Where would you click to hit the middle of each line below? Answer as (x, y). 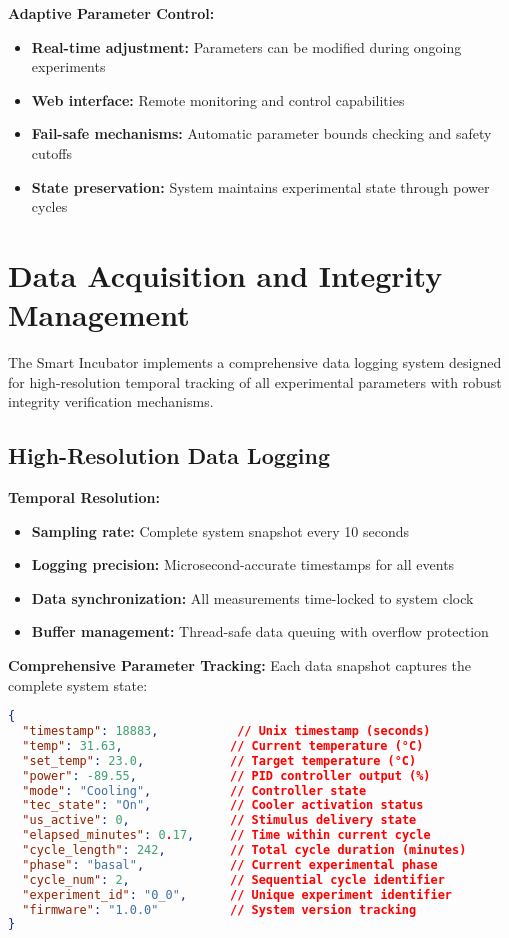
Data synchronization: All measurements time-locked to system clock (252, 597)
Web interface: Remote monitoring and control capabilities (218, 99)
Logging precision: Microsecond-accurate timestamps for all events (243, 564)
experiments (68, 66)
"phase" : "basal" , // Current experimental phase (230, 864)
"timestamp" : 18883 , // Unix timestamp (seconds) (226, 731)
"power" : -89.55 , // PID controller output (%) (226, 775)
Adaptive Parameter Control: (111, 13)
